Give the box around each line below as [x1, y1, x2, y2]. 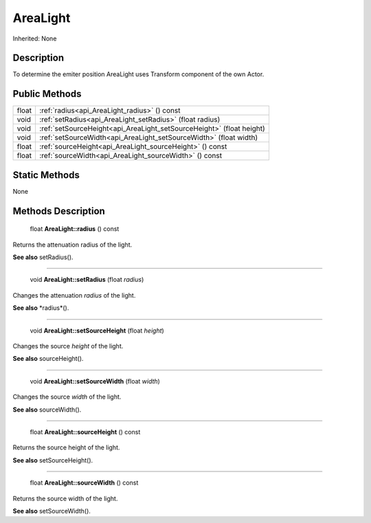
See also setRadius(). [12, 253, 74, 261]
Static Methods [12, 169, 80, 181]
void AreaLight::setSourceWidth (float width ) [30, 377, 161, 385]
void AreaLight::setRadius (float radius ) [30, 276, 144, 284]
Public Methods [12, 88, 82, 100]
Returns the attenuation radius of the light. [12, 241, 133, 249]
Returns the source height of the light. [12, 443, 120, 452]
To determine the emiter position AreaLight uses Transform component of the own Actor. [12, 70, 265, 78]
